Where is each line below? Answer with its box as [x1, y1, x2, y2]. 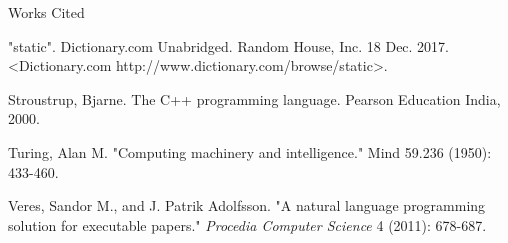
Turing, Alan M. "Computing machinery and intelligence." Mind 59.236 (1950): [8, 141, 492, 162]
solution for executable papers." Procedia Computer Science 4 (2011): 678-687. [8, 214, 487, 235]
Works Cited [8, 2, 85, 22]
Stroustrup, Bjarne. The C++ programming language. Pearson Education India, [8, 88, 501, 109]
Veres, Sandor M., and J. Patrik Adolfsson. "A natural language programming [8, 195, 486, 216]
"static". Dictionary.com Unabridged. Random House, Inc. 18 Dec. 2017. [8, 35, 450, 56]
